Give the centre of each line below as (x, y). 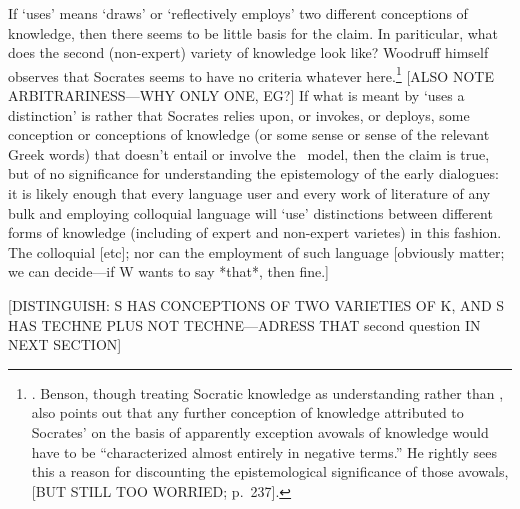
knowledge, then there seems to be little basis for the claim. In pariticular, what (253, 32)
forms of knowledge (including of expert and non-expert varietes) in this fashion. (255, 232)
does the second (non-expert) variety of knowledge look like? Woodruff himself (248, 52)
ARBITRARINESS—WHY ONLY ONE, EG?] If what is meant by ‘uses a (236, 95)
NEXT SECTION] (65, 344)
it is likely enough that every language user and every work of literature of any (249, 193)
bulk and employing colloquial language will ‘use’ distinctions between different (250, 212)
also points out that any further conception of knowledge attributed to (247, 412)
